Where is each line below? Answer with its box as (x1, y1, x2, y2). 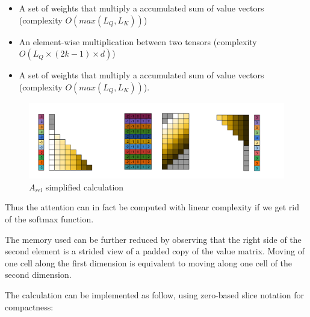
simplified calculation (45, 180, 124, 193)
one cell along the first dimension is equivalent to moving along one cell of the (5, 256, 293, 269)
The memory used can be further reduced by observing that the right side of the (5, 233, 302, 245)
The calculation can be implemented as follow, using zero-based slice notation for (5, 288, 304, 301)
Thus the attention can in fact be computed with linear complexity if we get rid (5, 201, 299, 213)
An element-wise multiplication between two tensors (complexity (19, 35, 257, 48)
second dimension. (5, 268, 72, 281)
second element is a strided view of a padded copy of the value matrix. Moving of (5, 245, 305, 257)
